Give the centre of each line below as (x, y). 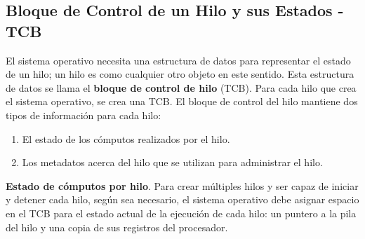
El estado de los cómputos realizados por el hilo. (126, 138)
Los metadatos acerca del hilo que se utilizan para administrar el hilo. (172, 162)
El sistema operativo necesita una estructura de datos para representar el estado (178, 60)
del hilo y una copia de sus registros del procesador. (117, 227)
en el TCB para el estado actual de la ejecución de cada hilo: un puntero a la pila (181, 213)
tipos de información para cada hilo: (84, 115)
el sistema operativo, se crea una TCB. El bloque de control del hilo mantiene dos (182, 101)
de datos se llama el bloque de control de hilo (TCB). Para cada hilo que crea (181, 87)
